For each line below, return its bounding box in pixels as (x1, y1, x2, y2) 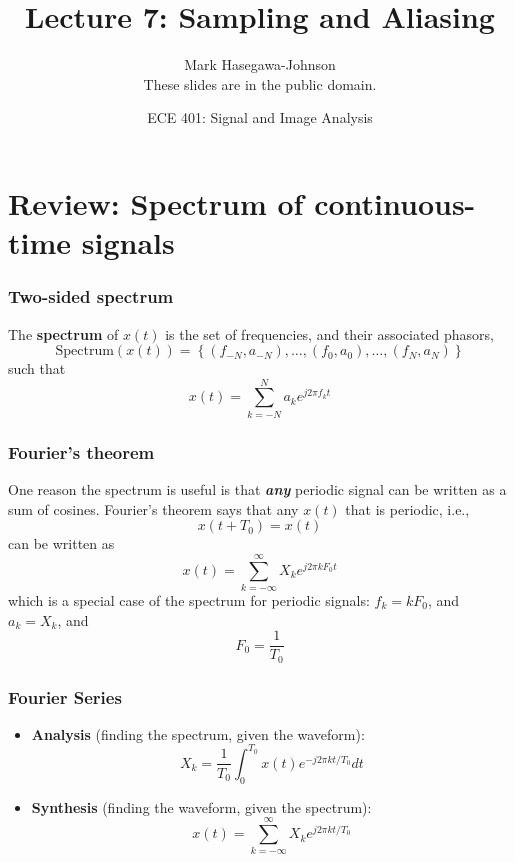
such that (8, 358, 66, 379)
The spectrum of (8, 323, 119, 344)
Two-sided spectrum (8, 284, 174, 309)
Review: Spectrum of (8, 182, 304, 223)
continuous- (314, 182, 476, 223)
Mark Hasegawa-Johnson (184, 54, 336, 75)
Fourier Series (8, 684, 122, 709)
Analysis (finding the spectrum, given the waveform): (31, 723, 365, 744)
